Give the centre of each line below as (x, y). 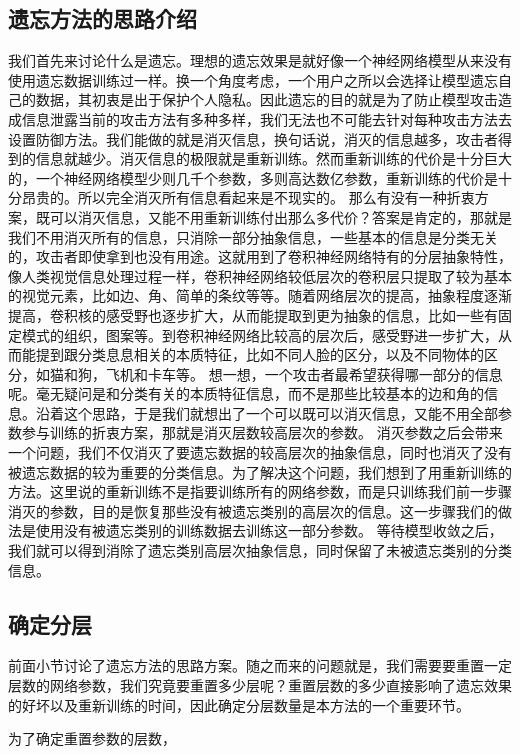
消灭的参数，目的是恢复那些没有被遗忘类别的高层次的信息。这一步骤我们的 (253, 510)
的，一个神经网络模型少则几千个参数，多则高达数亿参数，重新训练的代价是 (253, 177)
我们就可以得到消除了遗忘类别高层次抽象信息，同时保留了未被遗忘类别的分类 (260, 550)
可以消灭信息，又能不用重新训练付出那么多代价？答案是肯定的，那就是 (280, 216)
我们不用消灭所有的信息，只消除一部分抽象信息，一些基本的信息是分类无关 (253, 236)
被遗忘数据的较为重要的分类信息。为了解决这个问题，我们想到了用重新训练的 (260, 471)
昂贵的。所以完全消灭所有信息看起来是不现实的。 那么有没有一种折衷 (248, 197)
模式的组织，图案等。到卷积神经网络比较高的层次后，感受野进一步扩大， (259, 334)
